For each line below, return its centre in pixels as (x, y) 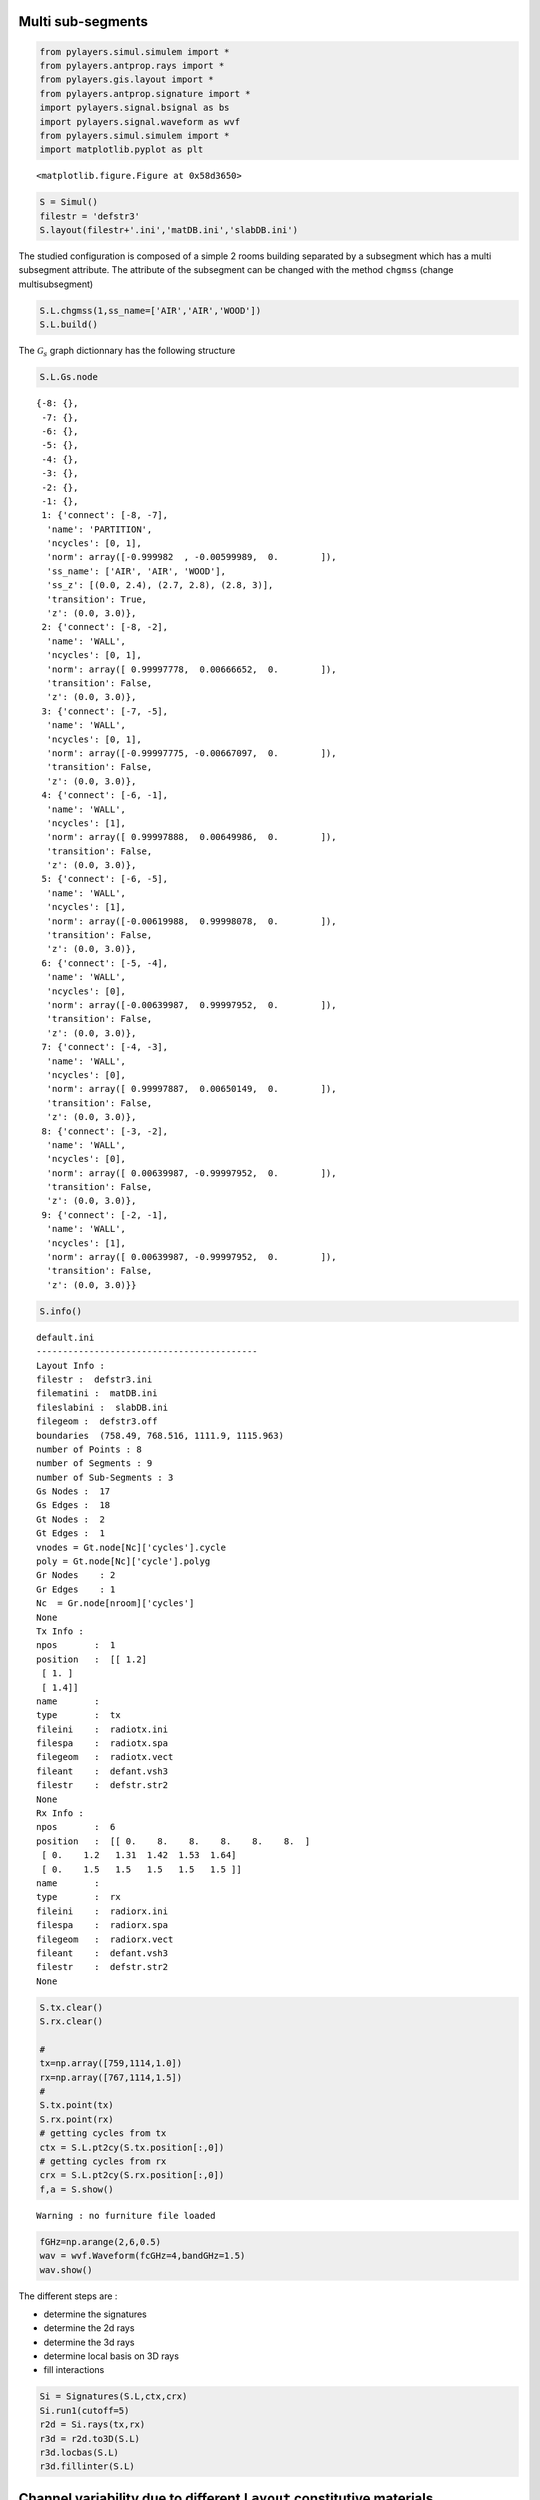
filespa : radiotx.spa (102, 1743)
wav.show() (66, 2269)
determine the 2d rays (89, 2328)
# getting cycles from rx (103, 2161)
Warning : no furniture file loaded (126, 2215)
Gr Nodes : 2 (76, 1575)
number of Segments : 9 (94, 1463)
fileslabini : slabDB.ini (102, 1407)
